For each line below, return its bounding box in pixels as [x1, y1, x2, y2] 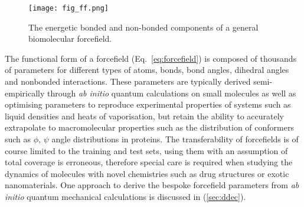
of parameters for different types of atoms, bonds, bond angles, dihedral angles [5, 64, 289, 76]
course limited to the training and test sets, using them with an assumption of [5, 144, 288, 156]
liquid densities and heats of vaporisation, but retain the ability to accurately [5, 109, 284, 122]
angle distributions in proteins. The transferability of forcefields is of [51, 133, 299, 145]
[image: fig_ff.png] [28, 4, 109, 12]
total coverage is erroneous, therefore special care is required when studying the [5, 156, 293, 168]
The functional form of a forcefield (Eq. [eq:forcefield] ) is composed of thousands [5, 52, 297, 64]
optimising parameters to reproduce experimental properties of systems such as [5, 98, 291, 111]
